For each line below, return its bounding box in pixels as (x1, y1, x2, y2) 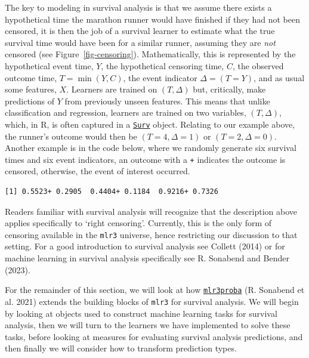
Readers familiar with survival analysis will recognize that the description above (5, 205, 297, 217)
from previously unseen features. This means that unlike (64, 94, 270, 107)
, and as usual (254, 71, 305, 84)
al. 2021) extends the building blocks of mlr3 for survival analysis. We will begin (5, 295, 299, 307)
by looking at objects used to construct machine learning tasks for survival (5, 307, 277, 319)
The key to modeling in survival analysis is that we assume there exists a (5, 1, 272, 13)
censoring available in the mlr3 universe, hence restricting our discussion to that (5, 228, 298, 240)
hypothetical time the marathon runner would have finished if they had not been (5, 13, 300, 25)
